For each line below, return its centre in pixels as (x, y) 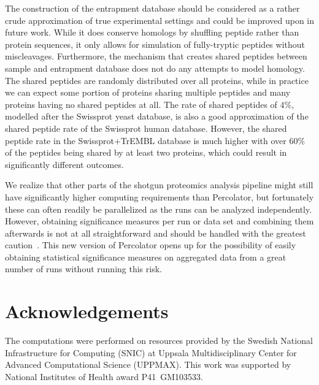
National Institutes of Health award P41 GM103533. (104, 376)
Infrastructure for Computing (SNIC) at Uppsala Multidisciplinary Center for (151, 352)
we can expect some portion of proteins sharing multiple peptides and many (148, 92)
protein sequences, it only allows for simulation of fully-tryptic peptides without (155, 44)
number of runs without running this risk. (83, 269)
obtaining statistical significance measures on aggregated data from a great (146, 257)
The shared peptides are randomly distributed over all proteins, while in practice (157, 80)
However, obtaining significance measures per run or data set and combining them (159, 221)
